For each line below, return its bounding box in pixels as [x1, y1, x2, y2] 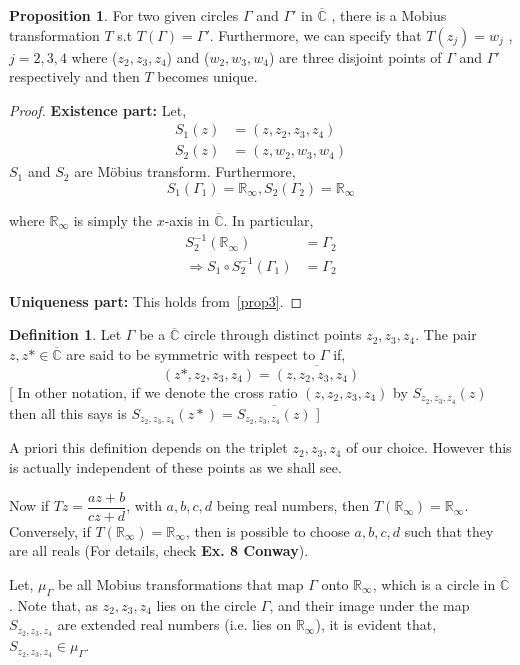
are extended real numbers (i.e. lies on [57, 614, 292, 635]
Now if [9, 495, 50, 516]
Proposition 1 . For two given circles [9, 5, 239, 25]
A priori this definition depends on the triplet [9, 437, 288, 458]
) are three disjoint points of [269, 46, 442, 67]
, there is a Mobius [331, 5, 447, 25]
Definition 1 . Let [9, 324, 122, 345]
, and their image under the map [269, 594, 470, 615]
